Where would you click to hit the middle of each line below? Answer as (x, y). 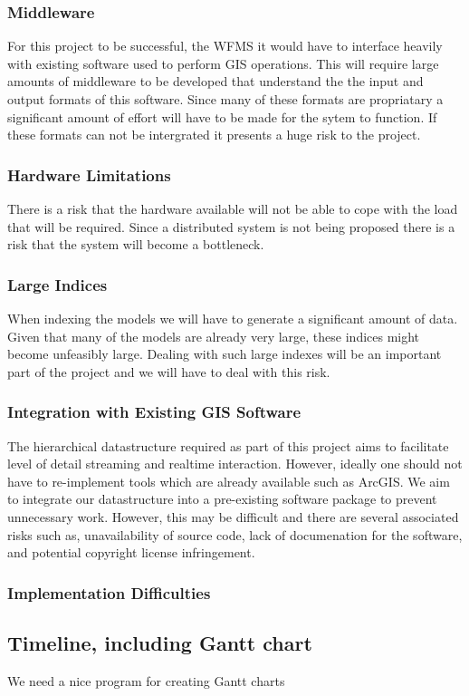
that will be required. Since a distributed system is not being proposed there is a (231, 226)
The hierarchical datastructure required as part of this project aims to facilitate (228, 445)
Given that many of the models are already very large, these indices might (214, 336)
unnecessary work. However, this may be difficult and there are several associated (233, 516)
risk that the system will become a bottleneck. (136, 244)
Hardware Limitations (89, 174)
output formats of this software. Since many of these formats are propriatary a (225, 99)
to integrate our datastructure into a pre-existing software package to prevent (222, 499)
